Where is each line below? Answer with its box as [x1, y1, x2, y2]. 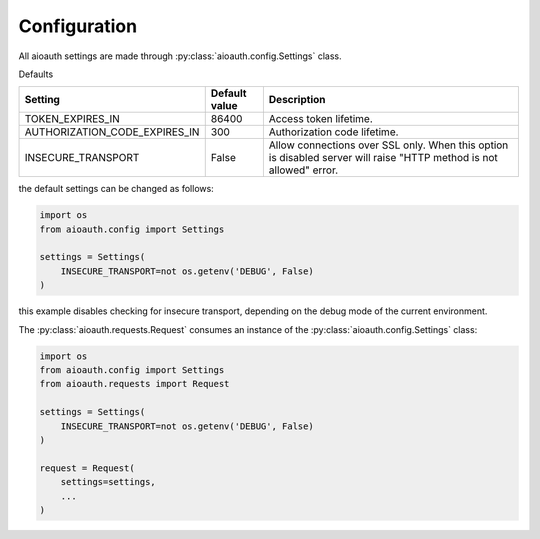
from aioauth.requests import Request [39, 378, 230, 390]
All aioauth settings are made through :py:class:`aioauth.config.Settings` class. [18, 50, 342, 62]
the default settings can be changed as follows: [18, 183, 214, 195]
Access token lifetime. [268, 112, 374, 126]
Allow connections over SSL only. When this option [268, 138, 509, 152]
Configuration [18, 15, 138, 37]
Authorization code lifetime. [268, 125, 399, 139]
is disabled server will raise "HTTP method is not [268, 151, 499, 165]
